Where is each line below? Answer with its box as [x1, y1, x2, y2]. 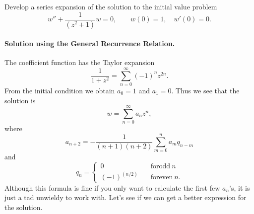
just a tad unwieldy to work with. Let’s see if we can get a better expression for [4, 192, 247, 203]
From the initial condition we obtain [4, 85, 115, 96]
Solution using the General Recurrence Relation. [4, 38, 175, 49]
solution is [4, 95, 36, 105]
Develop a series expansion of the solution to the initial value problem [4, 1, 217, 11]
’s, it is [229, 182, 250, 193]
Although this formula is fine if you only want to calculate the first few [4, 182, 220, 193]
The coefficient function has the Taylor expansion [4, 57, 155, 68]
